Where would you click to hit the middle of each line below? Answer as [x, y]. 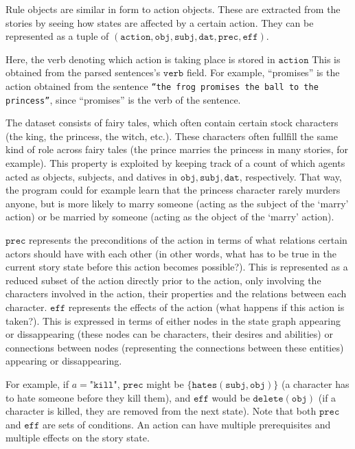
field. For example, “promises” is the [263, 72]
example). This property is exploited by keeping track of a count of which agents [175, 163]
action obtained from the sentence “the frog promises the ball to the [162, 85]
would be [231, 397]
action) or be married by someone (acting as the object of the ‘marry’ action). [170, 217]
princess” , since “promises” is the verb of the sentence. [123, 99]
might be [165, 383]
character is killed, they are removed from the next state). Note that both [161, 411]
